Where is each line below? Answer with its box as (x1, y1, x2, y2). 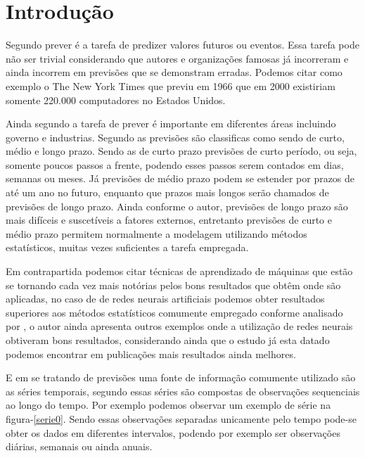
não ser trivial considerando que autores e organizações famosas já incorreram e (6, 51, 349, 65)
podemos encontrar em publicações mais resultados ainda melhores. (6, 346, 296, 361)
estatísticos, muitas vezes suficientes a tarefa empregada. (6, 240, 249, 255)
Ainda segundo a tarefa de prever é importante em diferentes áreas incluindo (6, 116, 336, 131)
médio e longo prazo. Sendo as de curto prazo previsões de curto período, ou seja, (6, 144, 357, 158)
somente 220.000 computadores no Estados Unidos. (6, 92, 226, 107)
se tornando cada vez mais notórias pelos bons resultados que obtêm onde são (6, 277, 341, 292)
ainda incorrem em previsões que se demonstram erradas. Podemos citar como (6, 65, 342, 79)
